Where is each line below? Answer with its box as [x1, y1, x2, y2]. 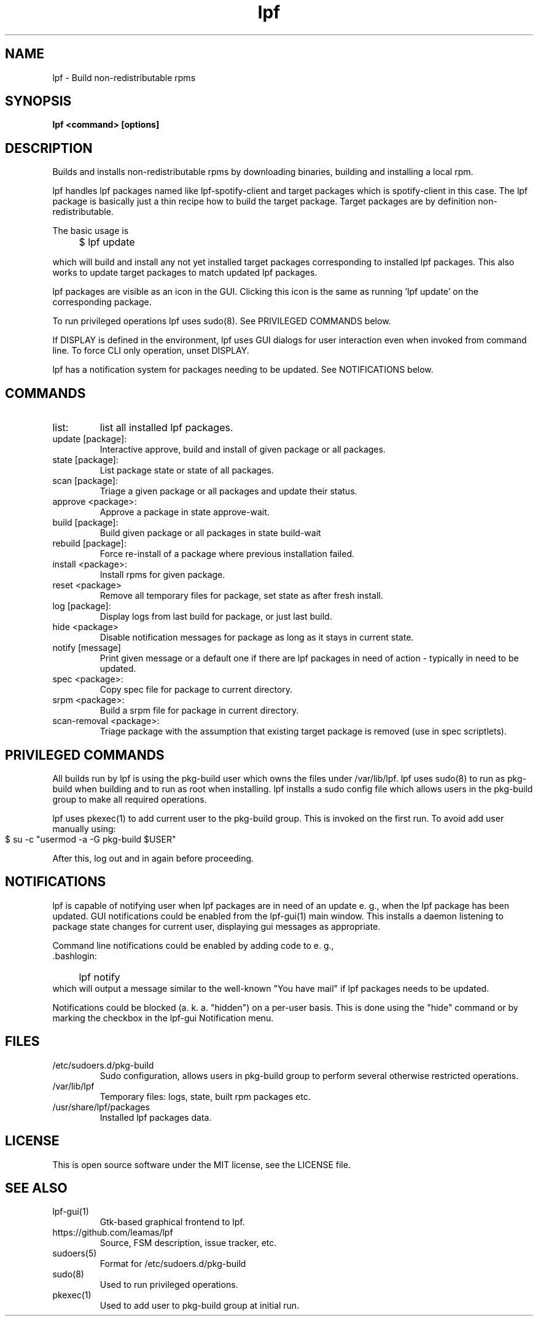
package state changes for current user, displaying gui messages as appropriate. [52, 921, 381, 932]
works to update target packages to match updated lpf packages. [52, 267, 318, 278]
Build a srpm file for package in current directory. [99, 705, 299, 716]
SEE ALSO [5, 1180, 68, 1196]
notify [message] [52, 642, 121, 653]
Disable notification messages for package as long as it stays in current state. [99, 632, 414, 643]
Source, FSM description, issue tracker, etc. [99, 1237, 277, 1249]
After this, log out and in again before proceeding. [52, 852, 254, 863]
